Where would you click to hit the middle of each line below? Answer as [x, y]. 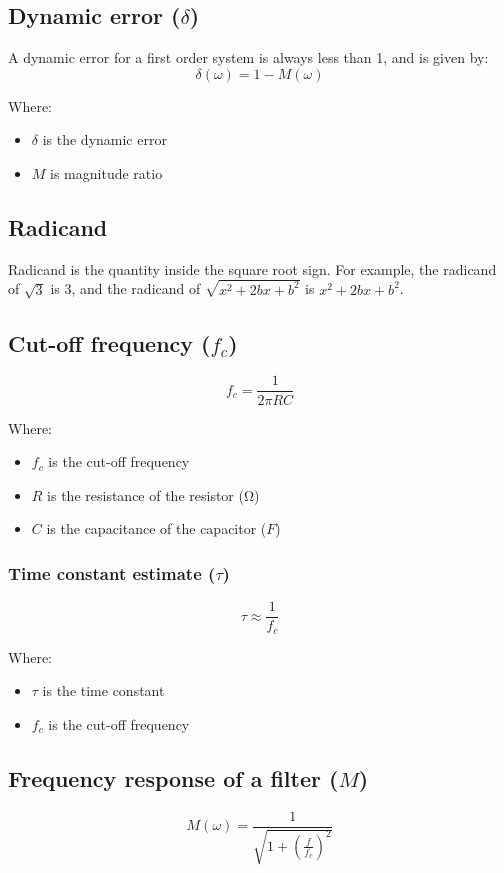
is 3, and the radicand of [125, 288]
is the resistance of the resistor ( [145, 494]
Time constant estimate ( [112, 572]
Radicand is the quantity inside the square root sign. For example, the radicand [252, 268]
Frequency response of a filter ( [173, 777]
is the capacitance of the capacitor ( [156, 528]
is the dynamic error [104, 139]
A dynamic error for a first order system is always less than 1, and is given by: [248, 57]
